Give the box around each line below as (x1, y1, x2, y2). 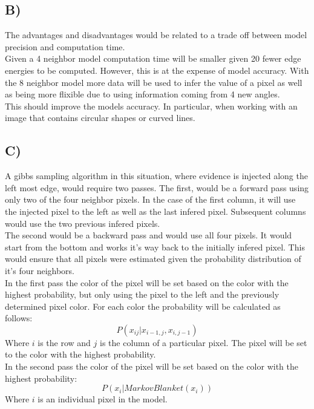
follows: (5, 312, 33, 324)
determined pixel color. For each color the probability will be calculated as (5, 299, 281, 312)
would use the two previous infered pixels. (5, 217, 160, 229)
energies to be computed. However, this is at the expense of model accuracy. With (5, 64, 309, 76)
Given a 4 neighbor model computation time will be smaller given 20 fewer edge (5, 52, 301, 65)
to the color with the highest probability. (5, 348, 156, 361)
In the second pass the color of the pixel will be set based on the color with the (5, 360, 298, 373)
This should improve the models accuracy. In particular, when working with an (5, 99, 298, 112)
